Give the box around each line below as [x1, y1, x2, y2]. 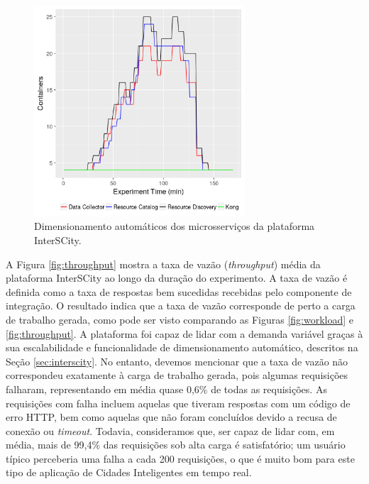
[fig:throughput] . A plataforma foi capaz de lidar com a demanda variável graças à [6, 326, 363, 341]
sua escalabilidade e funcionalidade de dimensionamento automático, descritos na [6, 340, 358, 355]
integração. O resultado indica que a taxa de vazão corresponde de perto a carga [6, 298, 356, 313]
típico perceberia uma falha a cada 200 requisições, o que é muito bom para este [6, 451, 355, 466]
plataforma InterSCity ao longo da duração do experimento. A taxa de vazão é [6, 270, 348, 285]
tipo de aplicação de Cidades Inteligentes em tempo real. [6, 465, 252, 480]
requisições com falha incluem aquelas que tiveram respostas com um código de [6, 395, 351, 410]
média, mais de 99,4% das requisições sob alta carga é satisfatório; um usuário [6, 437, 346, 452]
